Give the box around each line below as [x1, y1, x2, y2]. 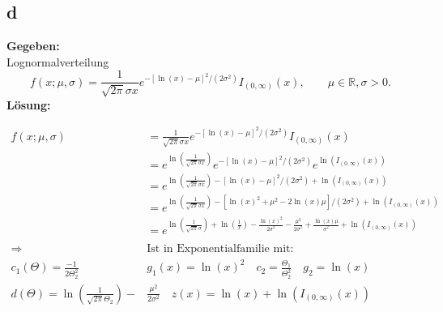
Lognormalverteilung [6, 53, 109, 70]
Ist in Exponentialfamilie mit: [147, 242, 294, 254]
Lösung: [6, 96, 51, 113]
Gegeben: [6, 37, 60, 54]
